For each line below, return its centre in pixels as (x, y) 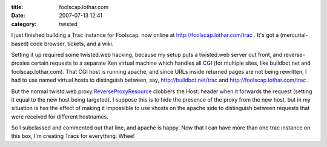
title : (17, 7)
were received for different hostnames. (60, 116)
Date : (18, 16)
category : (24, 24)
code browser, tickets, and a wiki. (72, 44)
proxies (21, 63)
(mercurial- (294, 35)
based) (20, 44)
